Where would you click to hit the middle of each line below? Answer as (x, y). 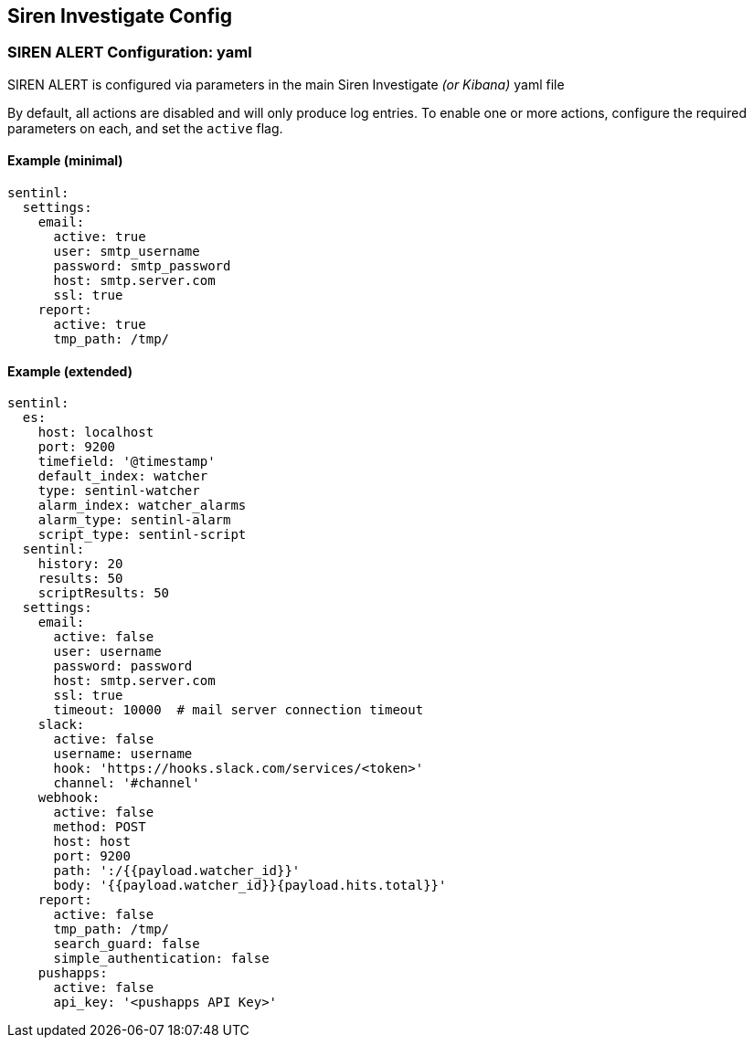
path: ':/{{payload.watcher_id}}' (177, 871)
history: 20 (80, 564)
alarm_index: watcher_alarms (142, 506)
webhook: (69, 798)
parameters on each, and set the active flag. (145, 128)
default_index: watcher (123, 476)
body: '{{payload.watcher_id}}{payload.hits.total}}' (250, 886)
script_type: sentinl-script (142, 535)
